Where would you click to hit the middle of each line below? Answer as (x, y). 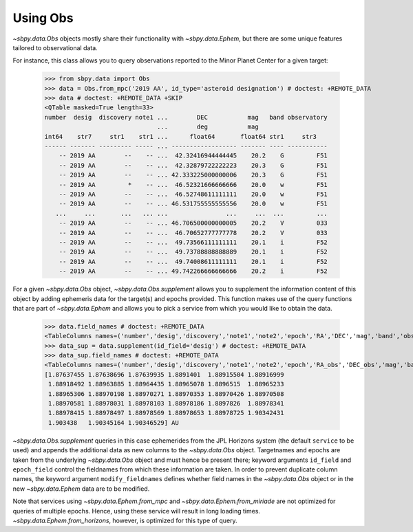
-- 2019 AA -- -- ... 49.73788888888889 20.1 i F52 (193, 252)
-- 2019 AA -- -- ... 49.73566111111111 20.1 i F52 (193, 242)
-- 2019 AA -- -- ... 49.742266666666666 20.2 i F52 (193, 271)
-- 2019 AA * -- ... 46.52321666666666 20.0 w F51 (193, 185)
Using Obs (43, 18)
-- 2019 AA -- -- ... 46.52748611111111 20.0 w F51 (193, 194)
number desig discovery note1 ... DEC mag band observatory (186, 117)
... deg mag (208, 127)
